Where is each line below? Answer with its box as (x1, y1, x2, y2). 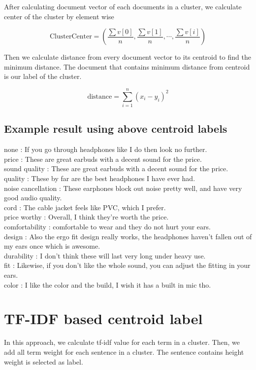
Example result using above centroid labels (4, 121, 227, 136)
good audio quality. (4, 192, 62, 203)
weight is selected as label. (4, 356, 83, 367)
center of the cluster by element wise (4, 11, 114, 21)
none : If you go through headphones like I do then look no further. (4, 144, 207, 154)
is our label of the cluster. (4, 71, 82, 81)
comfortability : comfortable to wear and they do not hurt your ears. (4, 222, 211, 232)
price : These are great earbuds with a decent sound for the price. (4, 153, 202, 164)
